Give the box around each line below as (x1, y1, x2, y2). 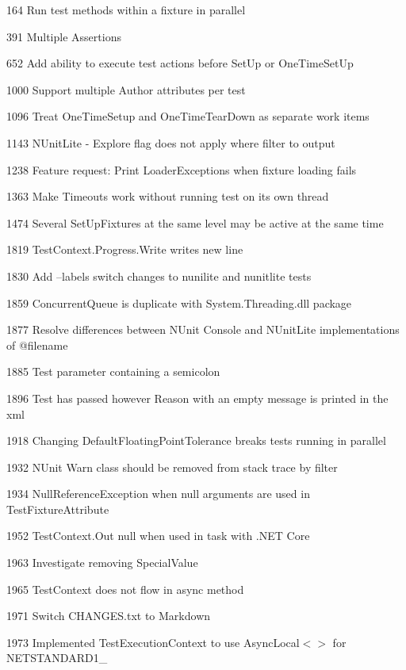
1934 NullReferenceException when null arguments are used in (6, 485, 310, 502)
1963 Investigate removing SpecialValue (6, 554, 198, 571)
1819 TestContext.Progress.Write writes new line (6, 241, 243, 258)
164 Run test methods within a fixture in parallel (6, 2, 246, 17)
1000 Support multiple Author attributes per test (6, 81, 246, 98)
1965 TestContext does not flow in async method (6, 580, 244, 597)
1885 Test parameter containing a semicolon (6, 363, 220, 380)
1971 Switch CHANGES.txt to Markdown (6, 607, 211, 624)
